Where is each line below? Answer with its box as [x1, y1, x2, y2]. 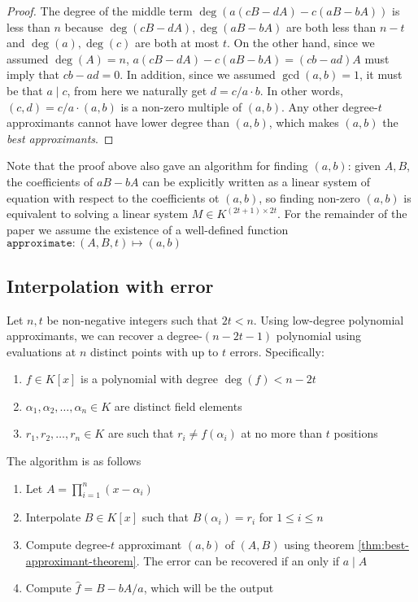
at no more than [241, 425, 323, 442]
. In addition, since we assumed [120, 66, 276, 83]
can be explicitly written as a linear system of [142, 172, 371, 190]
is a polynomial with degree [80, 370, 218, 387]
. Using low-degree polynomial [253, 311, 404, 328]
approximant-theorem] [25, 552, 137, 569]
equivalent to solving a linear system [7, 205, 189, 222]
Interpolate [25, 508, 81, 526]
